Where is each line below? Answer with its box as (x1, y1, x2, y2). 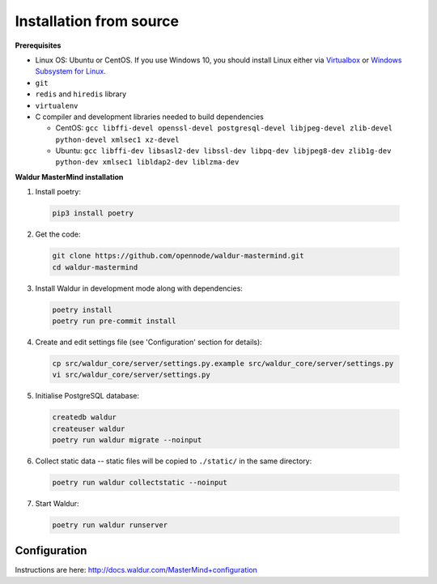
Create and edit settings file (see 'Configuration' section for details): (35, 337, 262, 347)
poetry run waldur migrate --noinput (52, 436, 202, 445)
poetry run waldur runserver (52, 520, 168, 530)
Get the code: (35, 229, 81, 239)
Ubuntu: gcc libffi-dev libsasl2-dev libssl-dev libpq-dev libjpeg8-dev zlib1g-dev (55, 146, 392, 156)
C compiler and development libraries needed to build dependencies (35, 112, 265, 121)
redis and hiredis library (35, 89, 127, 99)
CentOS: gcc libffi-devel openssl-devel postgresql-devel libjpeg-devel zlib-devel (55, 123, 392, 133)
